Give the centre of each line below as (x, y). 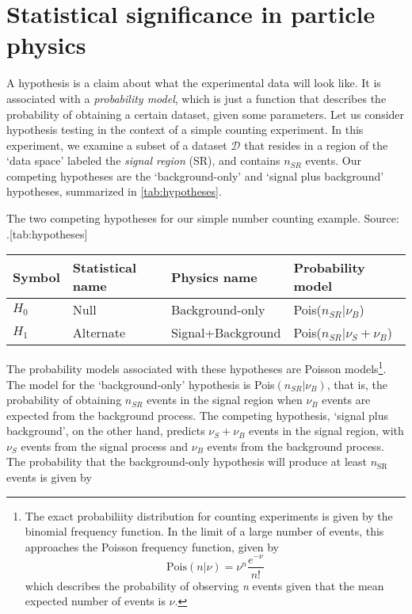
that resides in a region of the (316, 145)
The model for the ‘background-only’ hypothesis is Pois (141, 384)
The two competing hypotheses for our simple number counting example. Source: (203, 218)
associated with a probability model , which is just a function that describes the (196, 98)
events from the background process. (296, 446)
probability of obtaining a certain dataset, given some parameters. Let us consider (206, 114)
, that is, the (357, 384)
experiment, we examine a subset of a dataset (117, 145)
